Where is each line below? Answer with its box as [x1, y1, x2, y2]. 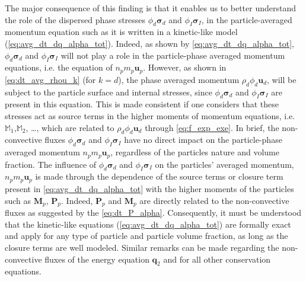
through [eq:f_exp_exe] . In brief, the [145, 121, 279, 133]
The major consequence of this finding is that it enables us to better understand [5, 2, 296, 14]
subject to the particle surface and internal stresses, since [5, 85, 212, 98]
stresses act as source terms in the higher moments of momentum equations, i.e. [5, 110, 295, 122]
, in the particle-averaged [201, 13, 292, 25]
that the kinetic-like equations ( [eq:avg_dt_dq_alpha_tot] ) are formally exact [5, 218, 291, 230]
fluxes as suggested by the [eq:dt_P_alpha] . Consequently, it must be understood [5, 206, 302, 219]
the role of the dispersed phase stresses [5, 13, 146, 25]
